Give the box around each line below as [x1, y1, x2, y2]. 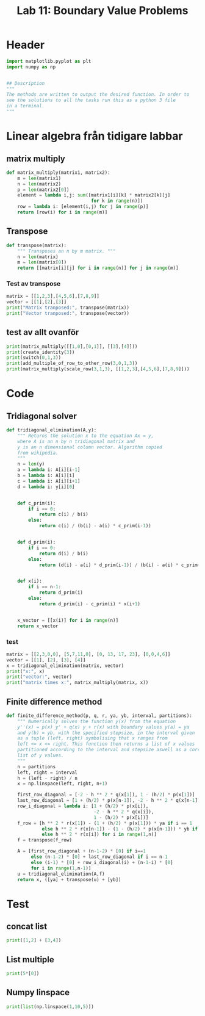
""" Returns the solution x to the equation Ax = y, [17, 433, 154, 439]
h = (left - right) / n [17, 775, 78, 781]
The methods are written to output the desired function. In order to [6, 92, 190, 98]
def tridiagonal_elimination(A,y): [6, 427, 97, 433]
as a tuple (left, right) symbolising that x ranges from [17, 735, 168, 741]
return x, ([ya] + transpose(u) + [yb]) [17, 876, 121, 882]
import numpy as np [6, 63, 56, 70]
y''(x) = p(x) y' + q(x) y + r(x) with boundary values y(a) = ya [17, 724, 190, 730]
